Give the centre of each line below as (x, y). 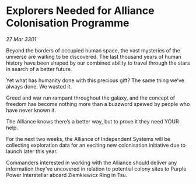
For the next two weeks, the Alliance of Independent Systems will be (88, 139)
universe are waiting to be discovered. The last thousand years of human (94, 56)
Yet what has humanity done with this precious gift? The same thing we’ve (95, 80)
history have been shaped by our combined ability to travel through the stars (98, 63)
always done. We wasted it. (39, 86)
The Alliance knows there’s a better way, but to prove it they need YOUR (92, 121)
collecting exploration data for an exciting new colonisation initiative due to (96, 145)
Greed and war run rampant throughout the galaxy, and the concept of (91, 98)
